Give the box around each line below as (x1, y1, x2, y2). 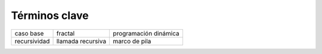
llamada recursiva (56, 37, 107, 45)
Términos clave (11, 9, 89, 22)
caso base (14, 29, 44, 37)
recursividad (14, 37, 50, 45)
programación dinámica (113, 29, 179, 37)
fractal (56, 29, 75, 37)
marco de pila (113, 37, 151, 45)
